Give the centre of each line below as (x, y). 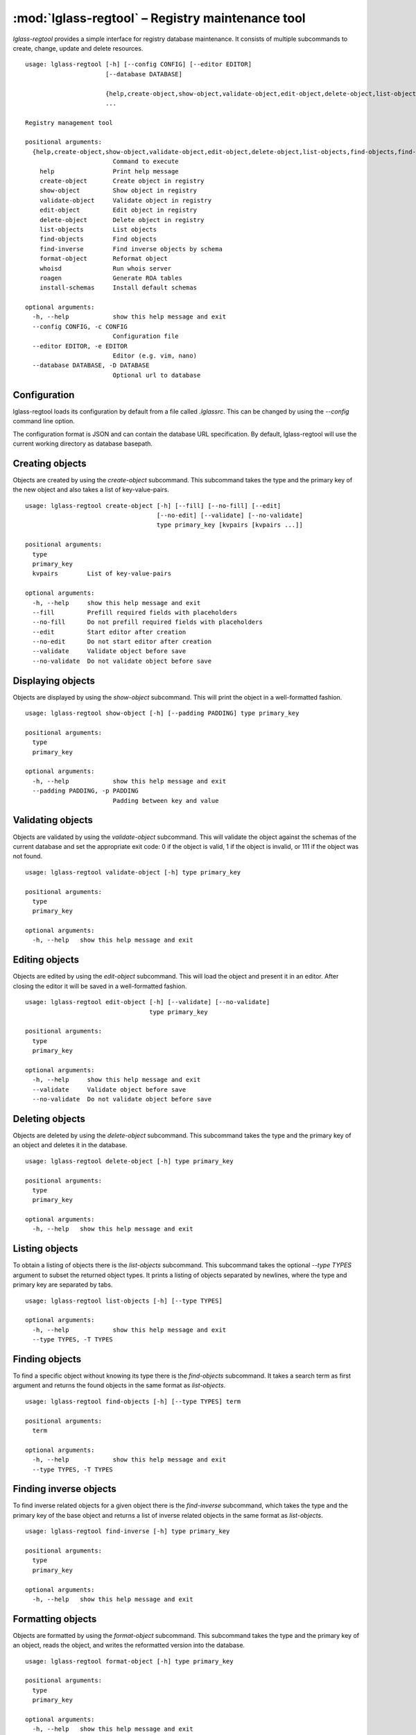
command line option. (44, 421)
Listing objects (45, 1249)
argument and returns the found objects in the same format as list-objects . (119, 1385)
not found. (28, 856)
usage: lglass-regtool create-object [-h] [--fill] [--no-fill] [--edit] (153, 506)
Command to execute (146, 162)
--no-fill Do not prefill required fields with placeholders (147, 622)
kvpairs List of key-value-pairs (102, 574)
